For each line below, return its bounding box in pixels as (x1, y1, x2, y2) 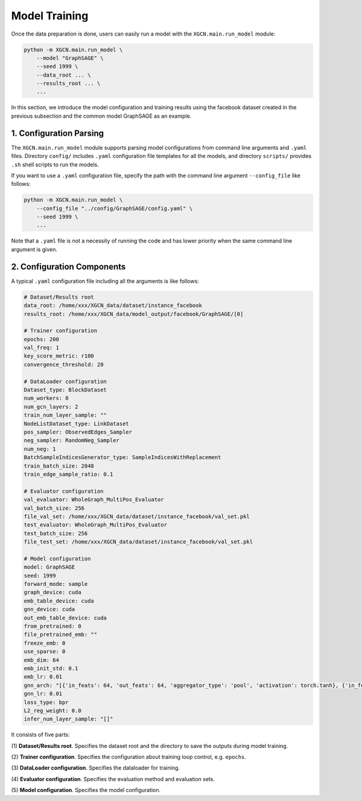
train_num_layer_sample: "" (24, 412, 107, 419)
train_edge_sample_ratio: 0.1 (24, 470, 113, 478)
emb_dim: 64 (24, 656, 60, 663)
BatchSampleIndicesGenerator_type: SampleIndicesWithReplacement (24, 454, 221, 461)
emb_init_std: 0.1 (24, 665, 78, 672)
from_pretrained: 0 (24, 622, 81, 630)
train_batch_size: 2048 (24, 462, 95, 469)
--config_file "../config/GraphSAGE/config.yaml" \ (36, 205, 193, 212)
